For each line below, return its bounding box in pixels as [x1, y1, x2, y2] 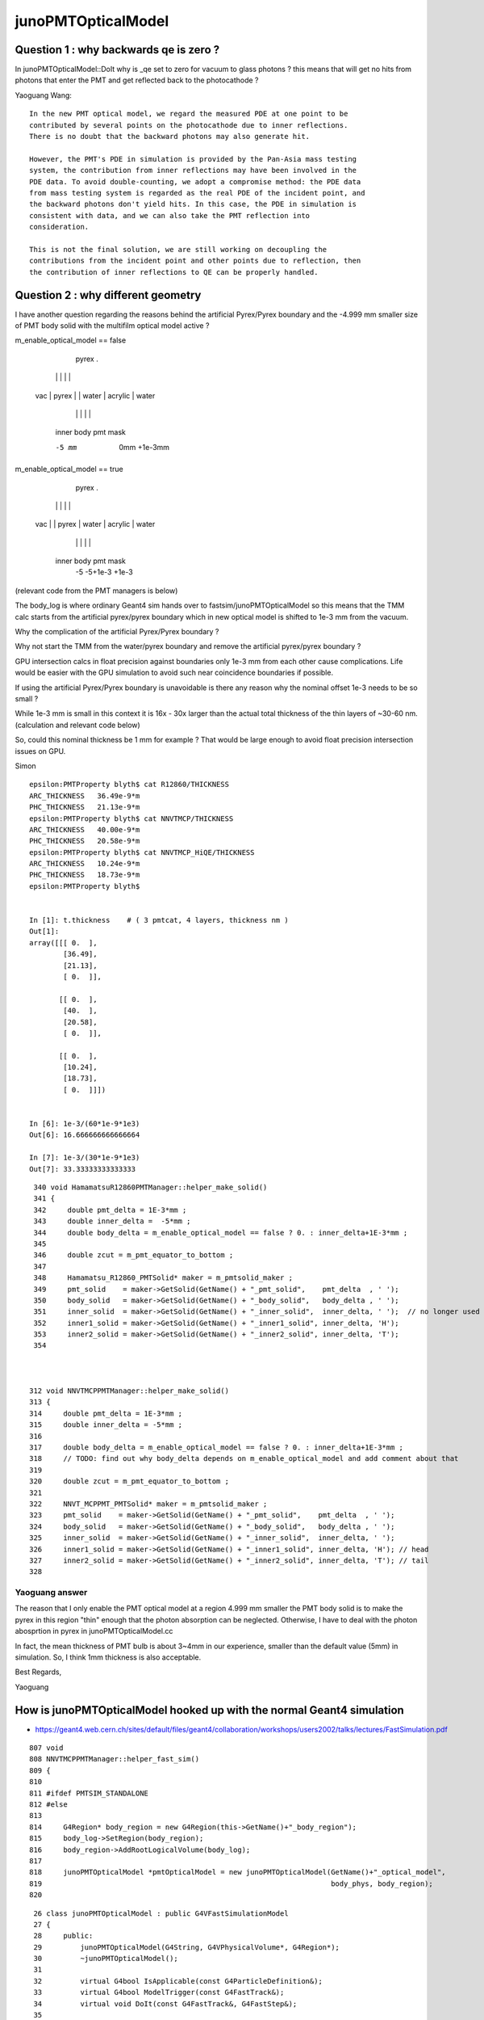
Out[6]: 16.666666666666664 [29, 1130, 140, 1139]
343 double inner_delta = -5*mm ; [33, 1217, 191, 1226]
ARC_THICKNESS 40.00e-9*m [29, 825, 140, 834]
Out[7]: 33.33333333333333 [29, 1164, 136, 1173]
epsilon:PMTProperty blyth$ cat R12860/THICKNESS [29, 780, 230, 789]
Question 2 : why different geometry [15, 288, 202, 302]
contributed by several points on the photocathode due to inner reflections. [29, 120, 348, 129]
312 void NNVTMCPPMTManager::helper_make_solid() [29, 1387, 230, 1395]
